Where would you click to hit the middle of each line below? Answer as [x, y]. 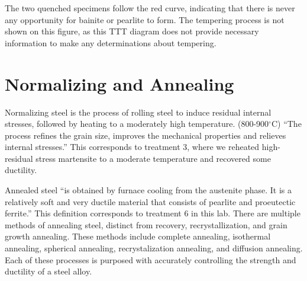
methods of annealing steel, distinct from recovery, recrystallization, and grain [146, 224]
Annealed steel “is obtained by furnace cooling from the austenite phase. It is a [148, 190]
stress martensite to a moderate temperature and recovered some [153, 158]
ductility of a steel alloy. [49, 271]
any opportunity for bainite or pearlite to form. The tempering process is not [145, 19]
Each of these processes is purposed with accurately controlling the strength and [151, 259]
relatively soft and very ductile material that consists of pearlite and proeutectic [150, 201]
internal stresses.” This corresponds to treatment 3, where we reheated [132, 147]
